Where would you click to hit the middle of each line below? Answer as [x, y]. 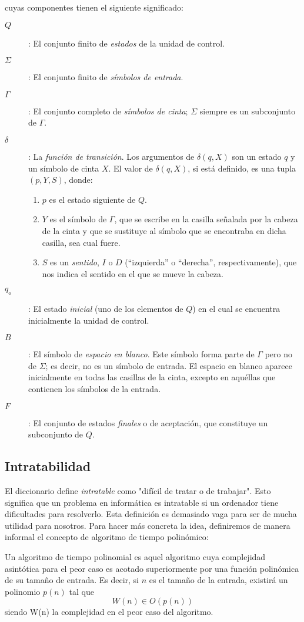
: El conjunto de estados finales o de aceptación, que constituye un [148, 422]
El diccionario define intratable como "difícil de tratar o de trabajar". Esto [138, 491]
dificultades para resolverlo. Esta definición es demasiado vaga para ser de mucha [151, 514]
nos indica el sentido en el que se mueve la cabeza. [133, 273]
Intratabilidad [48, 466]
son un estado [257, 156]
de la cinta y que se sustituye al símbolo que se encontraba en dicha [164, 230]
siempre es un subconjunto [248, 111]
